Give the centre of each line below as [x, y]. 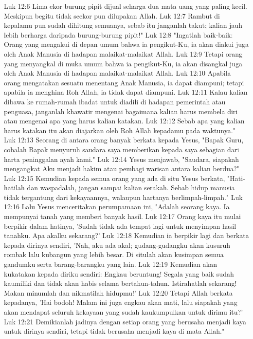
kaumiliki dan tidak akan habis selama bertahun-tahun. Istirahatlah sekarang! [120, 283]
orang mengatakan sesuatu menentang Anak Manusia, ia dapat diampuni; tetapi [124, 82]
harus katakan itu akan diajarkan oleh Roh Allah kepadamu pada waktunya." [120, 130]
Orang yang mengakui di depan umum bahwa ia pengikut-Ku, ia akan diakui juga [126, 44]
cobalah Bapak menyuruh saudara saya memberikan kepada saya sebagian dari [122, 149]
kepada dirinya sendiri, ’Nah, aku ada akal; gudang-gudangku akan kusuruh [117, 245]
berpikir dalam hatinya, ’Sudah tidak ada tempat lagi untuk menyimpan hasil [120, 226]
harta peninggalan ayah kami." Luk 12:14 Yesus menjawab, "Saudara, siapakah [122, 159]
